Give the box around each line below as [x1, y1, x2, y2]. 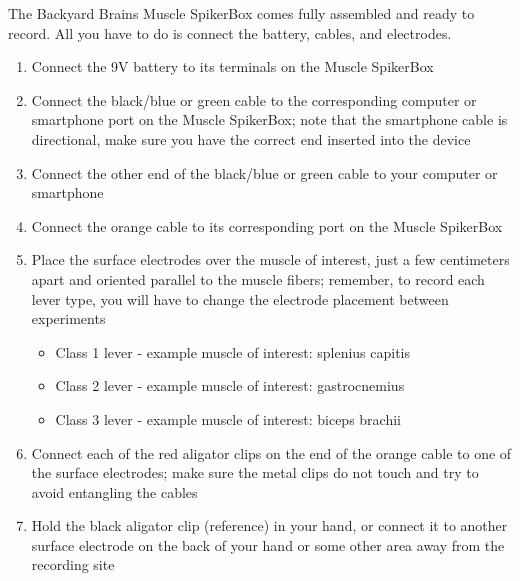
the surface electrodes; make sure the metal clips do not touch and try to [31, 462, 479, 483]
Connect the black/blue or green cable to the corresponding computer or [31, 89, 477, 110]
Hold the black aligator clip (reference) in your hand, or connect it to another [31, 515, 508, 536]
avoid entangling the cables [31, 481, 198, 502]
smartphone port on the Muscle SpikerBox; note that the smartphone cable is [31, 109, 508, 130]
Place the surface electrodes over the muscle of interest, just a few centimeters [31, 249, 510, 270]
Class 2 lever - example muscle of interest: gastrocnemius [55, 375, 405, 396]
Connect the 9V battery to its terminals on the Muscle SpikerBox [31, 56, 434, 77]
